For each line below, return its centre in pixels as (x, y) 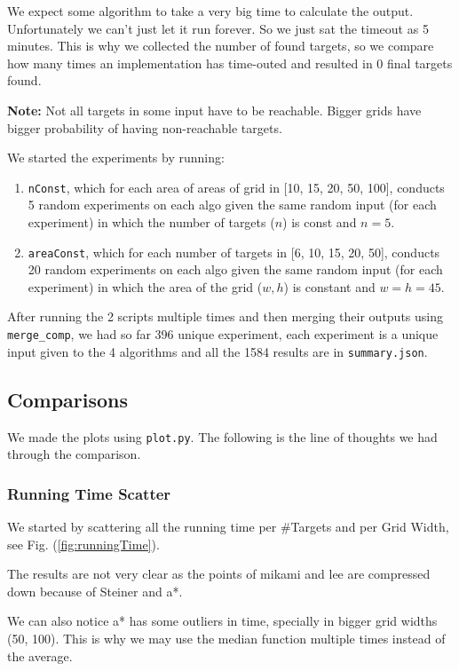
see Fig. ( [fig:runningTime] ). (83, 544)
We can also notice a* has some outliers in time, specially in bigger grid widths (222, 621)
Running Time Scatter (89, 493)
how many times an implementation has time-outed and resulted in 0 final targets (230, 63)
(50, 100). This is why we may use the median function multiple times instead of (226, 638)
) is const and (320, 222)
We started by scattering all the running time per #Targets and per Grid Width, (228, 527)
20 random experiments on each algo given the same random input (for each (235, 269)
